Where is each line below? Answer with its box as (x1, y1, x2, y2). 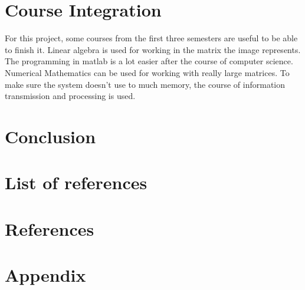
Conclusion (5, 124, 96, 148)
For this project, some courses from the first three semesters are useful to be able (5, 32, 298, 44)
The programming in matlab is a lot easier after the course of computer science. (5, 55, 293, 67)
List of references (5, 170, 147, 195)
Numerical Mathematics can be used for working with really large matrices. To (5, 66, 290, 78)
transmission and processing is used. (5, 90, 136, 102)
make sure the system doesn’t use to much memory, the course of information (5, 78, 286, 90)
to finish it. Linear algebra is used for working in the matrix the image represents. (5, 43, 301, 55)
